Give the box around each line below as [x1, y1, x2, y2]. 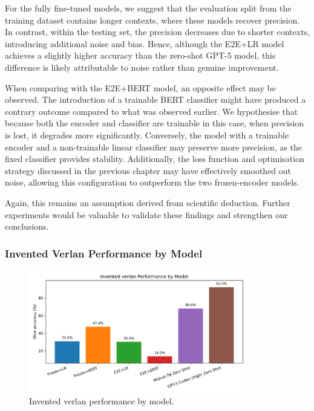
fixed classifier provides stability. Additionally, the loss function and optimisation [5, 152, 304, 165]
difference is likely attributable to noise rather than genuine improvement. [5, 60, 279, 73]
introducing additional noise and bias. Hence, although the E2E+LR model [5, 37, 284, 50]
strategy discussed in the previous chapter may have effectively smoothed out [5, 164, 292, 176]
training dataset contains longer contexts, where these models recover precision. [5, 13, 300, 26]
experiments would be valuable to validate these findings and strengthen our [5, 208, 288, 221]
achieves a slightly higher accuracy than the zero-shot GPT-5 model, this [5, 49, 276, 62]
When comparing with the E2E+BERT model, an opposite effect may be [5, 81, 276, 94]
